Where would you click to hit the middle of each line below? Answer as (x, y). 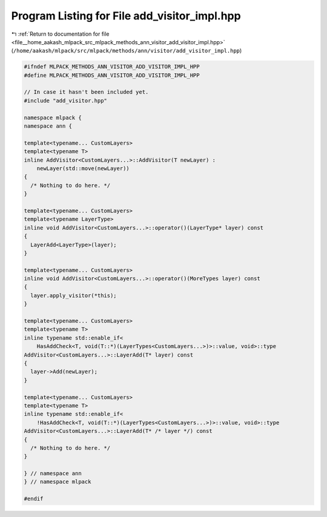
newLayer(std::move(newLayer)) (83, 169)
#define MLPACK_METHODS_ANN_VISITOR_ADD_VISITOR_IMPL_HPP (112, 75)
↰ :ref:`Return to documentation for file (60, 34)
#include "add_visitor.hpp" (65, 100)
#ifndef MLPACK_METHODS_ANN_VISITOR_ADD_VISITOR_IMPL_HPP (112, 67)
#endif (34, 499)
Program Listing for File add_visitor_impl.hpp (126, 16)
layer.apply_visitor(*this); (74, 295)
